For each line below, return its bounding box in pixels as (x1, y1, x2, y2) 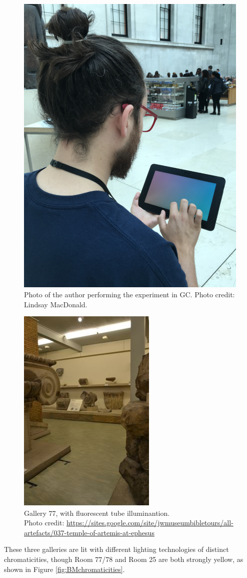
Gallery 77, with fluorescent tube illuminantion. (24, 507, 170, 518)
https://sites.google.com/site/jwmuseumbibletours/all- (66, 517, 233, 528)
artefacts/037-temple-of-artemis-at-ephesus (24, 527, 154, 537)
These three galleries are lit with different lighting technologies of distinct (4, 544, 229, 554)
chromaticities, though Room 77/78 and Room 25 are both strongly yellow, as (4, 554, 243, 564)
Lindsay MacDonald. (24, 299, 87, 309)
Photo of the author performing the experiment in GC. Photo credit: (24, 289, 235, 299)
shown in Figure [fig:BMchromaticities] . (4, 563, 125, 574)
